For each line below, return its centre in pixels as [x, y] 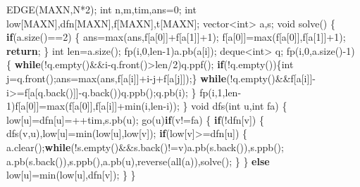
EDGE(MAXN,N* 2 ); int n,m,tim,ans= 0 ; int [101, 9]
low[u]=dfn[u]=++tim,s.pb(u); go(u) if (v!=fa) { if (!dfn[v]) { [135, 119]
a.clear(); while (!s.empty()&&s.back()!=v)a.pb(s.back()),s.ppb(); [145, 147]
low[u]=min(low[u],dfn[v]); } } [71, 175]
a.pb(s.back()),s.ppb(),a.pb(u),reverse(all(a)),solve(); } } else [138, 161]
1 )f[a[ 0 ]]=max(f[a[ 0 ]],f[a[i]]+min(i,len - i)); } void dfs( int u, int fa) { [147, 106]
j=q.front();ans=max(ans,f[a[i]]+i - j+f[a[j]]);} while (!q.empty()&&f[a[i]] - [161, 78]
